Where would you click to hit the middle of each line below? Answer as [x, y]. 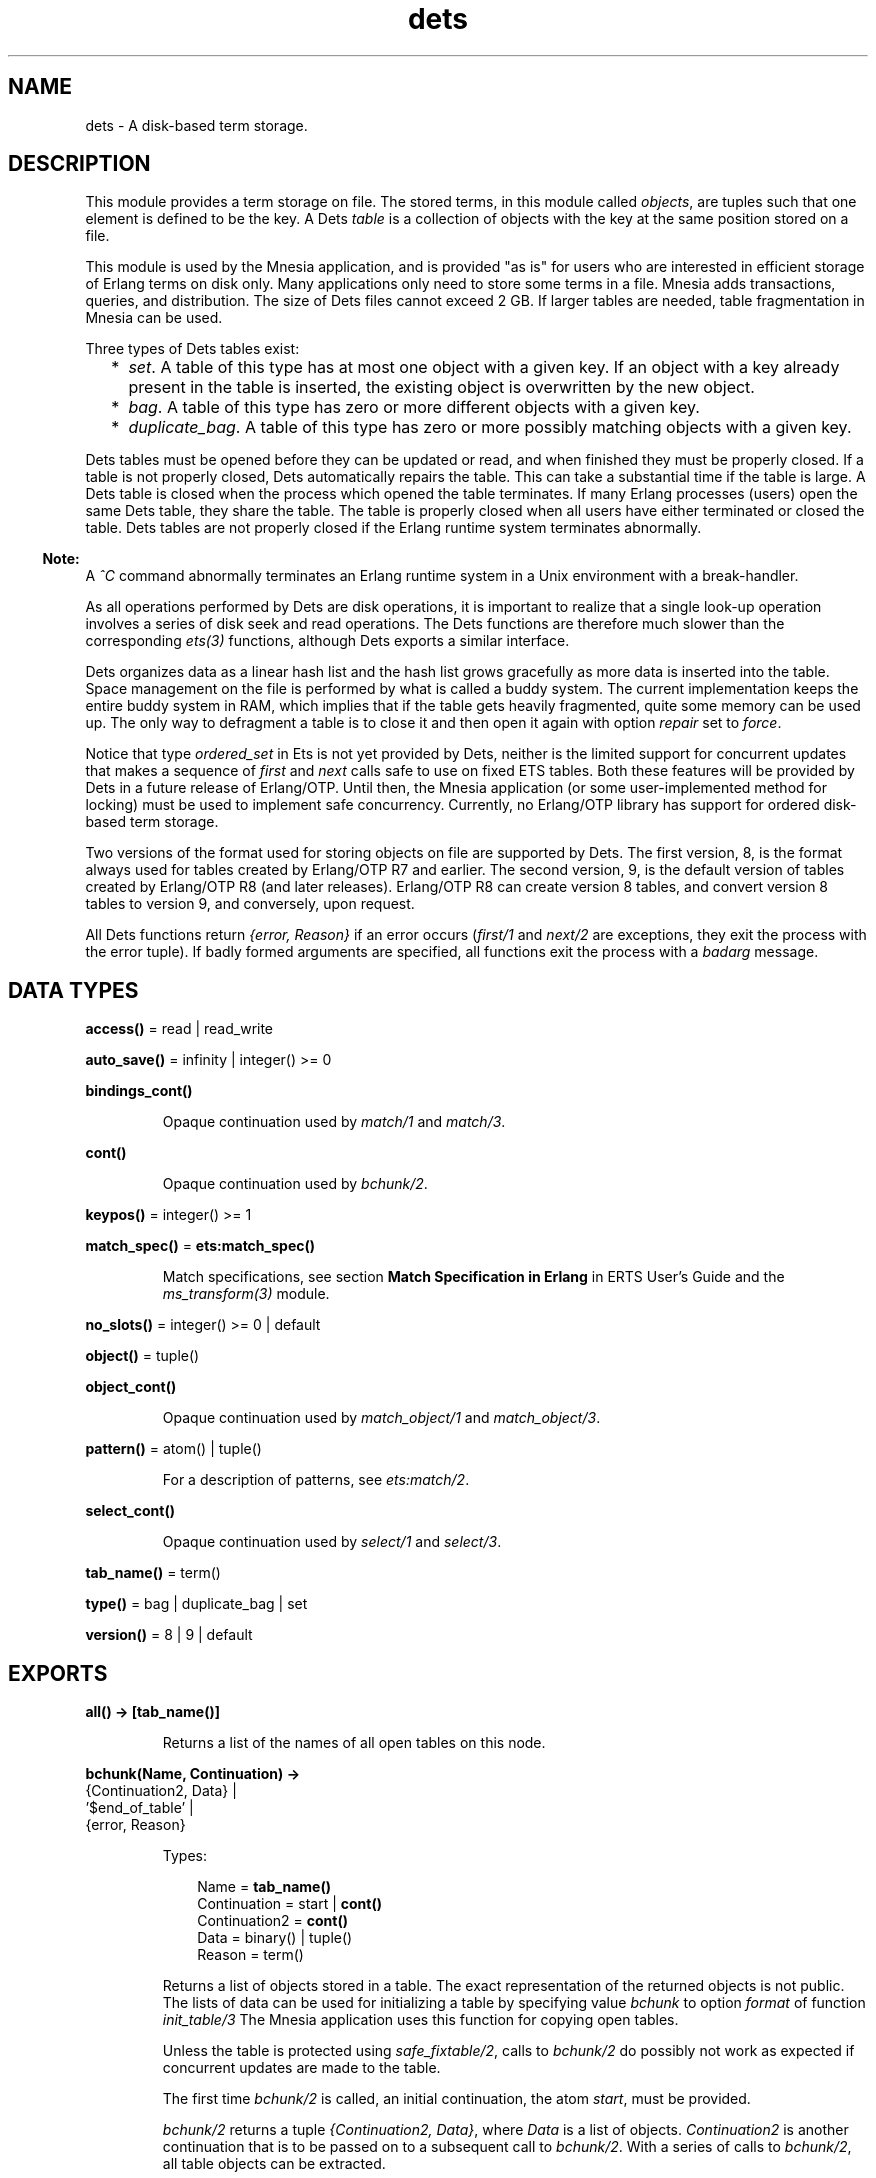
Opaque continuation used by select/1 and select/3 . [332, 1542]
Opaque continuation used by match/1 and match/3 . [334, 1122]
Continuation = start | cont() [289, 1904]
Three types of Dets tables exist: [192, 349]
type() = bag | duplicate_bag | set [196, 1604]
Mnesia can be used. [154, 318]
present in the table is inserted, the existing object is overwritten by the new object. [441, 387]
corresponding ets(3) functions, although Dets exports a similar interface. [327, 641]
